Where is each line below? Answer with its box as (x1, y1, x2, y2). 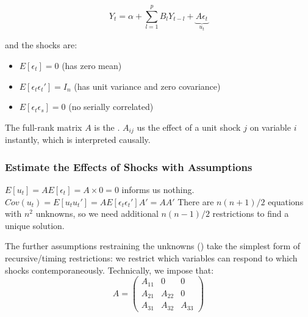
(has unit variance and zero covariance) (74, 79, 221, 92)
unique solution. (5, 219, 65, 231)
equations (268, 195, 304, 208)
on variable (249, 120, 291, 133)
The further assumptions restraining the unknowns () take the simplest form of (5, 239, 301, 252)
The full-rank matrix (5, 120, 82, 133)
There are (177, 195, 214, 208)
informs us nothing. (121, 183, 195, 195)
